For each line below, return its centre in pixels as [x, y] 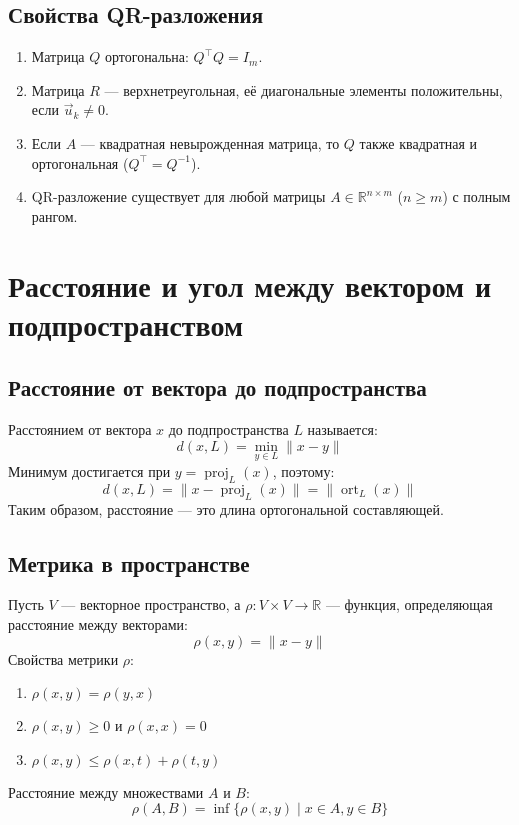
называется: [342, 429]
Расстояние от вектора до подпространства [217, 387]
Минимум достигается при [89, 470]
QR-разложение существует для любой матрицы [178, 196]
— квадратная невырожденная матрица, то [210, 142]
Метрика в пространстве [129, 562]
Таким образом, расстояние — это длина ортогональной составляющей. [226, 508]
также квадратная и [418, 142]
